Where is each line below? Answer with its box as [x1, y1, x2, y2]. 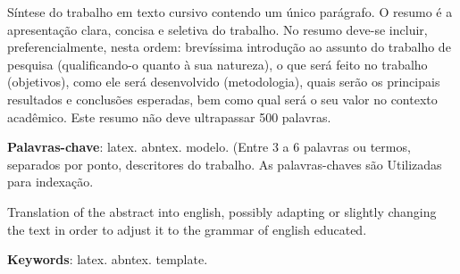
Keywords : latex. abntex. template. [7, 250, 208, 269]
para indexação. [7, 172, 94, 191]
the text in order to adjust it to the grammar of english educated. [7, 220, 367, 238]
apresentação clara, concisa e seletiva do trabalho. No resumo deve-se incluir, [7, 20, 428, 38]
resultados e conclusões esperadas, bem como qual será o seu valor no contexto [7, 89, 438, 108]
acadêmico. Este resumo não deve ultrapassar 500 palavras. [7, 107, 331, 126]
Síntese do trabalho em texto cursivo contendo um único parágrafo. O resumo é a [7, 3, 453, 21]
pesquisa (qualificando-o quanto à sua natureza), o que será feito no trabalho [7, 54, 428, 73]
